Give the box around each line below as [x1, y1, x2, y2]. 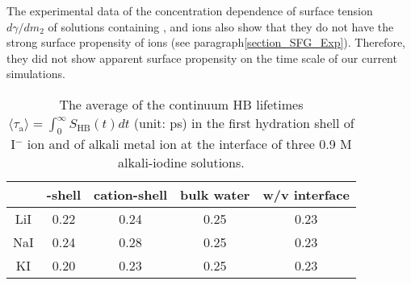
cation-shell [94, 185, 168, 204]
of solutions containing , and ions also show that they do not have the [48, 18, 394, 35]
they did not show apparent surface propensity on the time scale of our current [6, 49, 397, 66]
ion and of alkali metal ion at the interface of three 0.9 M [27, 134, 352, 154]
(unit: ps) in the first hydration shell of [133, 113, 354, 132]
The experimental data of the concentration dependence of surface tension [6, 2, 373, 19]
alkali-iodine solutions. [118, 153, 245, 172]
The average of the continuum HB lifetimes [59, 94, 304, 114]
